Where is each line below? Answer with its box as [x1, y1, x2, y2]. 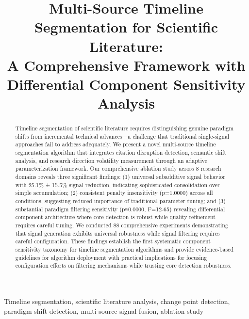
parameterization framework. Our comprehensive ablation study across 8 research [15, 164, 221, 173]
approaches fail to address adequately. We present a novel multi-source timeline [15, 140, 216, 148]
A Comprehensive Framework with [7, 55, 246, 75]
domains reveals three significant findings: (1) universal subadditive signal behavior [15, 173, 225, 181]
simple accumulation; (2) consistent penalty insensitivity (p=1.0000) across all [15, 189, 213, 197]
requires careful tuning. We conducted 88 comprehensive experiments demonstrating [15, 221, 228, 229]
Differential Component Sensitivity [7, 74, 246, 94]
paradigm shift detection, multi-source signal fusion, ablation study [4, 305, 204, 316]
